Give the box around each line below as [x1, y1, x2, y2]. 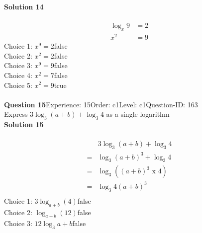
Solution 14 [4, 1, 44, 11]
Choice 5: [4, 79, 32, 90]
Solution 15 [4, 119, 44, 130]
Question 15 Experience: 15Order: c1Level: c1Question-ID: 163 [4, 99, 198, 109]
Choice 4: [4, 70, 32, 80]
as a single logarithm [106, 109, 170, 119]
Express [4, 109, 28, 119]
